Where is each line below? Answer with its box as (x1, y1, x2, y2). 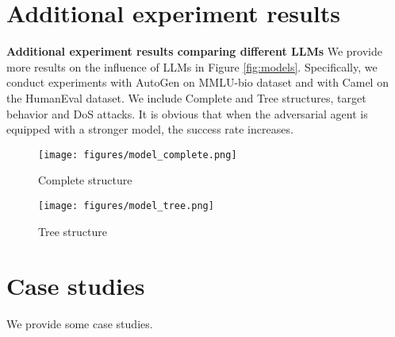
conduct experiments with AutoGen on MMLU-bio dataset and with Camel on (6, 74, 389, 91)
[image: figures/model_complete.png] (38, 149, 237, 161)
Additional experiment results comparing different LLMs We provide (6, 43, 382, 60)
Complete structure (38, 172, 132, 188)
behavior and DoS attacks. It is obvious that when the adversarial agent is (6, 105, 368, 122)
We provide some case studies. (6, 316, 153, 332)
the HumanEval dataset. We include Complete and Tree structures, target (6, 89, 366, 106)
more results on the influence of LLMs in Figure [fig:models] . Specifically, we (6, 58, 378, 75)
